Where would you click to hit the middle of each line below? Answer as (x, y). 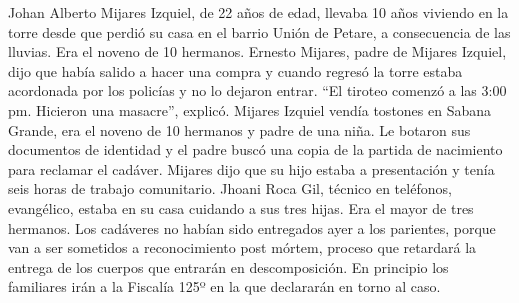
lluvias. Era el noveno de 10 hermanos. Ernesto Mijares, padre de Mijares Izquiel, (257, 51)
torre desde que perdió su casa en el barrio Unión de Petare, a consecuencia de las (259, 31)
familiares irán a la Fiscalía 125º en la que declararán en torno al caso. (224, 286)
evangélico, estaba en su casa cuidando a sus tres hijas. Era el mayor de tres (241, 207)
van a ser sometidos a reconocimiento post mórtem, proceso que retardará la (242, 247)
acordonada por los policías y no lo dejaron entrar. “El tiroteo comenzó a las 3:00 (257, 90)
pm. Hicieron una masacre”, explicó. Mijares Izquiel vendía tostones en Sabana (250, 109)
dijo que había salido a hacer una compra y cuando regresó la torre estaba (235, 70)
